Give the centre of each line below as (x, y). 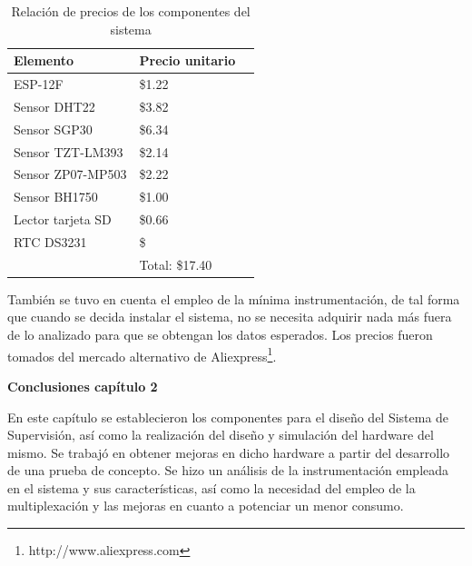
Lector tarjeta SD (63, 219)
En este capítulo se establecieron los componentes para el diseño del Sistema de (228, 417)
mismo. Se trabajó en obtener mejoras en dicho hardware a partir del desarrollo (229, 452)
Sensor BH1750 (56, 197)
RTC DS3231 (50, 241)
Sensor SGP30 (53, 129)
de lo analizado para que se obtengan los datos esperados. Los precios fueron (220, 335)
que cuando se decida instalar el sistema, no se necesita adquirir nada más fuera (230, 317)
